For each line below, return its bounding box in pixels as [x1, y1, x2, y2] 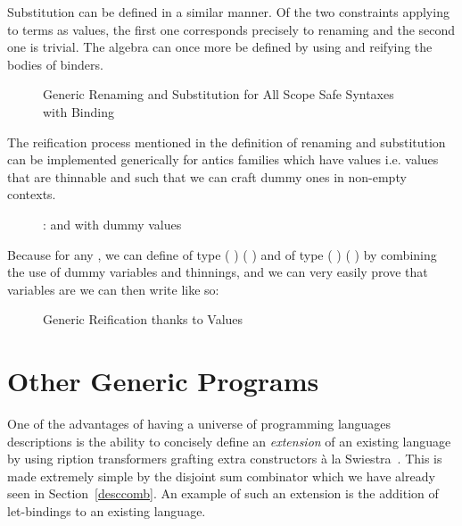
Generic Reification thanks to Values [43, 310, 243, 329]
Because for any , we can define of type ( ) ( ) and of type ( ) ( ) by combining [7, 245, 437, 263]
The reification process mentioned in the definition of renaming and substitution [7, 132, 446, 151]
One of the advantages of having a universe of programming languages [7, 414, 392, 433]
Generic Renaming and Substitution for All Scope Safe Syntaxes [43, 85, 394, 104]
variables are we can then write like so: [7, 280, 219, 298]
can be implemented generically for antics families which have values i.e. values [7, 150, 439, 169]
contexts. [7, 185, 56, 204]
